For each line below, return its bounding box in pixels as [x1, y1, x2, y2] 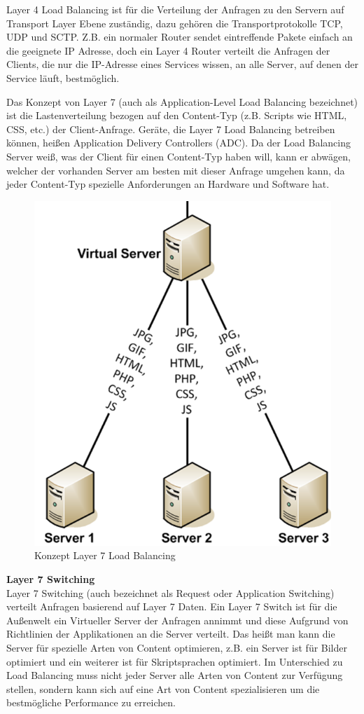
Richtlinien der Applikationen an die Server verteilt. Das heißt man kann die [6, 626, 335, 641]
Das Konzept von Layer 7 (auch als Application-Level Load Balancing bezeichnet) [6, 94, 358, 109]
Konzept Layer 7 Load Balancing [34, 548, 176, 563]
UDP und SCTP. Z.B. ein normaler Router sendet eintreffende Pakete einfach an [6, 29, 353, 44]
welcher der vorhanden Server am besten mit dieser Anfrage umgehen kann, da [6, 163, 345, 177]
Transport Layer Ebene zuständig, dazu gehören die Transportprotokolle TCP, [6, 15, 343, 30]
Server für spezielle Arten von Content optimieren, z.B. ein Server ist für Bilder [6, 640, 348, 654]
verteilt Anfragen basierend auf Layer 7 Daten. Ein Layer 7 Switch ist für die [6, 599, 337, 614]
